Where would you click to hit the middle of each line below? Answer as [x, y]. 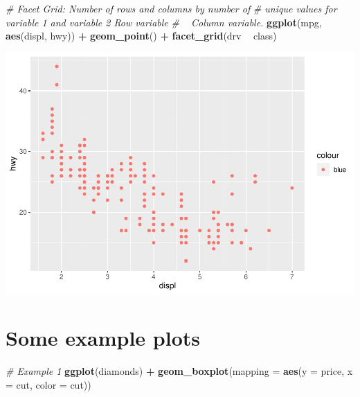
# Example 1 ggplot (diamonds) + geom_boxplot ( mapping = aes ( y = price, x [179, 371]
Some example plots [103, 338]
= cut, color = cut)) [48, 385]
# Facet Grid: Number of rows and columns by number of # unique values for [171, 8]
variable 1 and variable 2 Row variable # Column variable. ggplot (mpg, [164, 22]
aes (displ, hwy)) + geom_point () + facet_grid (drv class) [141, 36]
